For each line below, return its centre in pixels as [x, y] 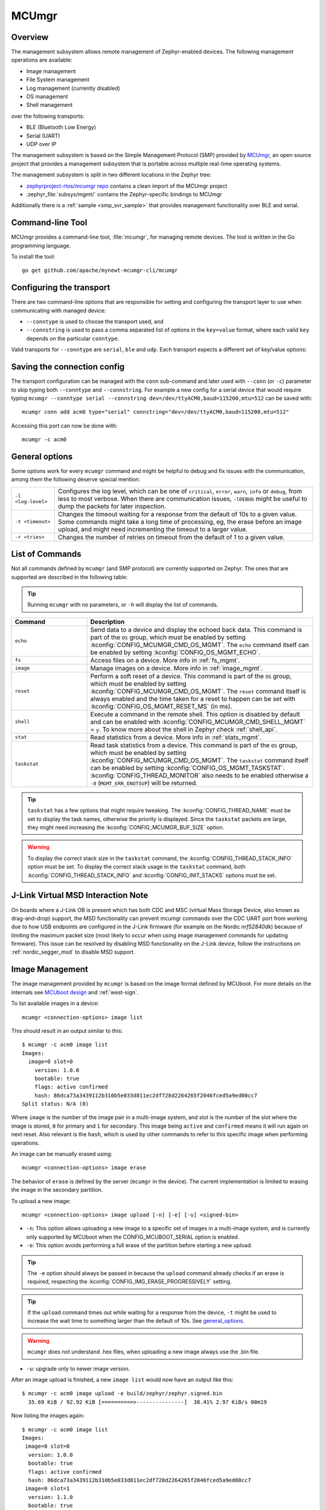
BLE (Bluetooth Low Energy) [61, 127]
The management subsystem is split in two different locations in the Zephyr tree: [111, 175]
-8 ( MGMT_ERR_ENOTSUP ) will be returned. [144, 783]
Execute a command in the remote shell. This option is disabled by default [195, 714]
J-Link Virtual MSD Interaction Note [80, 895]
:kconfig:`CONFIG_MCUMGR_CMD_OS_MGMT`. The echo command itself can [200, 644]
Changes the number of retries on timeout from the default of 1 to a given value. [171, 537]
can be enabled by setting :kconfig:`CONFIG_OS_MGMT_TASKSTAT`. [187, 768]
